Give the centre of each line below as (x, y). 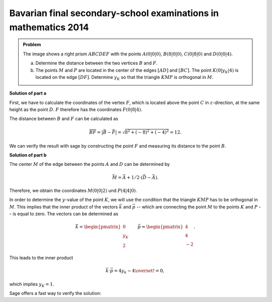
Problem (32, 45)
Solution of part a (28, 93)
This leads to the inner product (41, 258)
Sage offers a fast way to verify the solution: (55, 293)
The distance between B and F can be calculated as (64, 119)
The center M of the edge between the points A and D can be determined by (90, 164)
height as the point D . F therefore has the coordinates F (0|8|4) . (76, 110)
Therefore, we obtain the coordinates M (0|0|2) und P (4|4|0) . (73, 190)
